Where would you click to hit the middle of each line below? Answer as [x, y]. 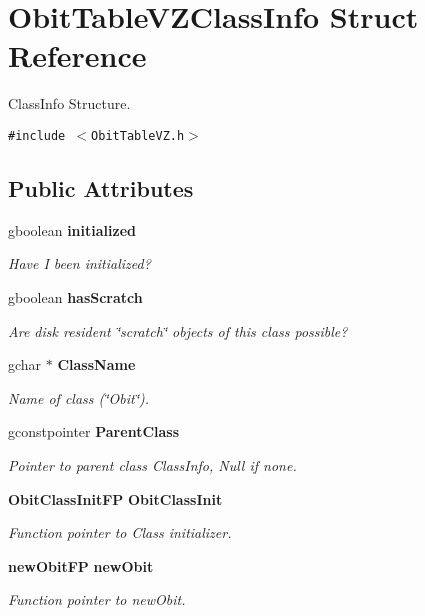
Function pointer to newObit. [97, 599]
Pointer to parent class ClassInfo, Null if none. [152, 464]
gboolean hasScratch [75, 296]
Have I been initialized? [79, 263]
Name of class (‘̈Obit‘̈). [79, 397]
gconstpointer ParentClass [94, 431]
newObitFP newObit [81, 565]
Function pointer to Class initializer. [120, 532]
